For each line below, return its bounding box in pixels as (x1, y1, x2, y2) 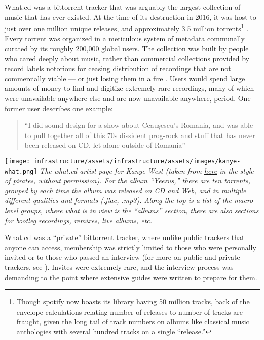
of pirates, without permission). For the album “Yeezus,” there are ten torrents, (5, 175, 251, 186)
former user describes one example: (5, 103, 113, 113)
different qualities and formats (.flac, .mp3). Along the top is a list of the (5, 195, 232, 206)
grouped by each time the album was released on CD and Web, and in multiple (5, 185, 246, 195)
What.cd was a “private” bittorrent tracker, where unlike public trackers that (5, 232, 245, 243)
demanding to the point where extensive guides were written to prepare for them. (5, 271, 257, 282)
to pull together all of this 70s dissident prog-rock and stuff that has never (24, 129, 255, 140)
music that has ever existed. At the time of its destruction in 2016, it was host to (5, 11, 256, 22)
